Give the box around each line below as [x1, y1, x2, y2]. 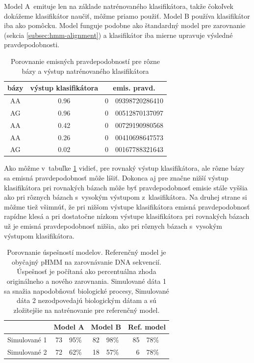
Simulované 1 [7, 334, 47, 345]
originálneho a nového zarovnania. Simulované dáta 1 [6, 276, 167, 286]
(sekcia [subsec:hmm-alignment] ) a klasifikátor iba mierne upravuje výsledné [4, 30, 233, 40]
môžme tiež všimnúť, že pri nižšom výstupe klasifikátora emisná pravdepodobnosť [4, 201, 250, 212]
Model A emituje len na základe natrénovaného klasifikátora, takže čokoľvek [4, 1, 233, 11]
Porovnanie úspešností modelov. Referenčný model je [7, 247, 166, 257]
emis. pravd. [113, 83, 155, 93]
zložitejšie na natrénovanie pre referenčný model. [13, 304, 160, 315]
